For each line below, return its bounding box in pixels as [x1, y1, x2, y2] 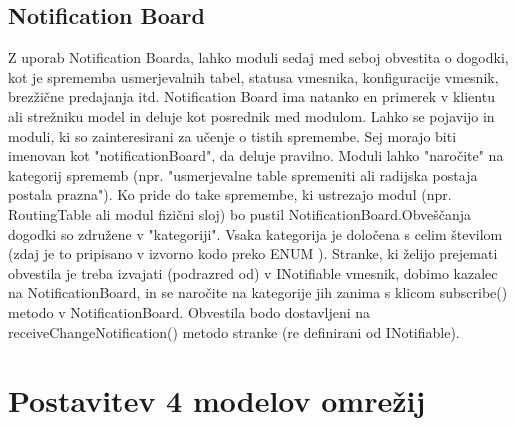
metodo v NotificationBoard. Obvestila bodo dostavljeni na [8, 301, 371, 322]
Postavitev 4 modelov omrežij [8, 380, 426, 421]
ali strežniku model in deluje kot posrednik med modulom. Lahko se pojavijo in [8, 105, 495, 126]
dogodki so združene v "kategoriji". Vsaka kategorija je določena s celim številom [8, 223, 503, 244]
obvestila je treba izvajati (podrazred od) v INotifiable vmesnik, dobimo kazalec [8, 262, 498, 283]
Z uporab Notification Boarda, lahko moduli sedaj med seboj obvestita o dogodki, [8, 47, 509, 68]
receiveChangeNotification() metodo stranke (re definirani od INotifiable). [8, 321, 460, 342]
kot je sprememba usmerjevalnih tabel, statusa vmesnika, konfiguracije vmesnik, [8, 66, 499, 87]
